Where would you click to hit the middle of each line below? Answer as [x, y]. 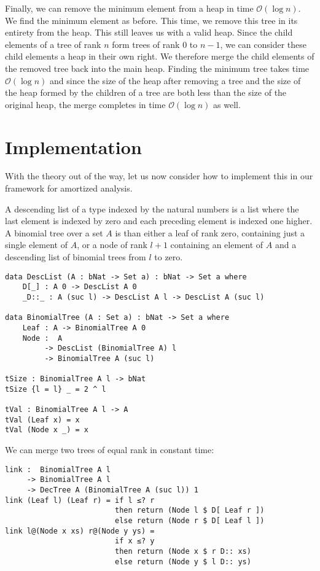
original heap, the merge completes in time [85, 104]
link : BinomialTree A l [58, 469]
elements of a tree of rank [53, 44]
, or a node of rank [112, 245]
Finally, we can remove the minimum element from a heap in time [129, 8]
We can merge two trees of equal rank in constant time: [110, 450]
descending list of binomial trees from [76, 257]
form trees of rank [146, 44]
